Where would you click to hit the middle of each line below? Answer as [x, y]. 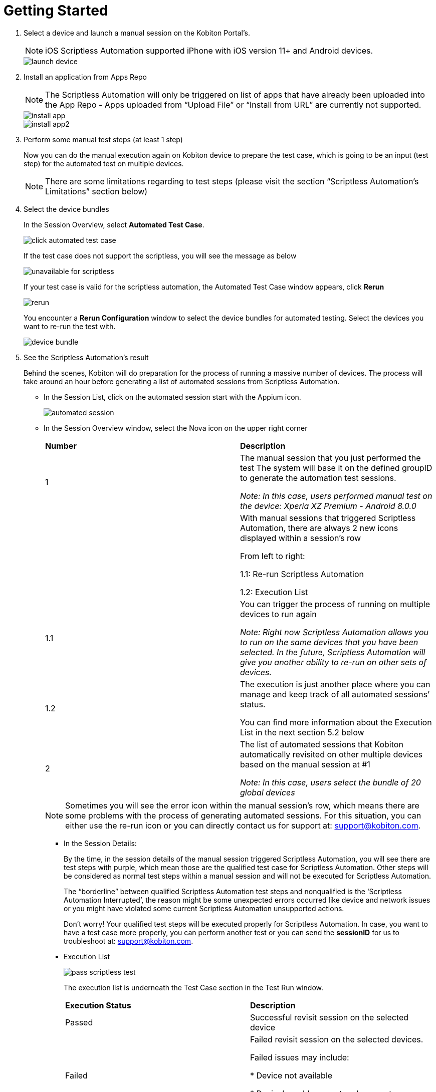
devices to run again [278, 614]
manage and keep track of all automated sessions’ [335, 694]
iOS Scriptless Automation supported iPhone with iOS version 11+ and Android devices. [209, 50]
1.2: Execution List [274, 592]
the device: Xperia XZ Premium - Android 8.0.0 [328, 506]
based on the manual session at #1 [305, 764]
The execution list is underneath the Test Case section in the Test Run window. [194, 987]
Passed [79, 1022]
